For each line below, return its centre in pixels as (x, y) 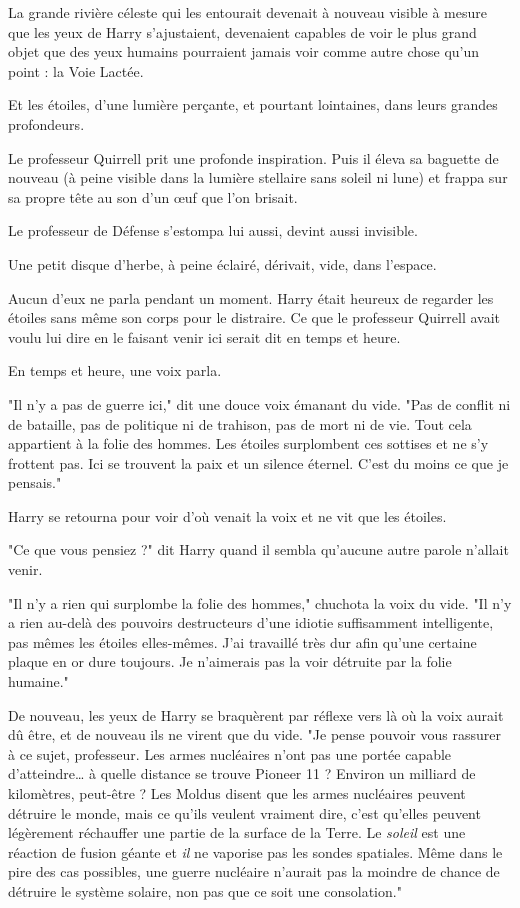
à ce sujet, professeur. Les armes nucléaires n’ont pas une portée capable (230, 753)
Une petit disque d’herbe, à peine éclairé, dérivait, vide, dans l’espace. (222, 263)
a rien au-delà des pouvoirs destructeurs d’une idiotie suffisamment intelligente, (251, 622)
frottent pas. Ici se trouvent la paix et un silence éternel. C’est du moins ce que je (258, 462)
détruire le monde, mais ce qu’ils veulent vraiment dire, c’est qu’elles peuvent (244, 812)
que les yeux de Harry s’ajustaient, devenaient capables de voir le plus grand (242, 31)
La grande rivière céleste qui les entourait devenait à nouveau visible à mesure (247, 12)
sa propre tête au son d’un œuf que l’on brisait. (153, 196)
